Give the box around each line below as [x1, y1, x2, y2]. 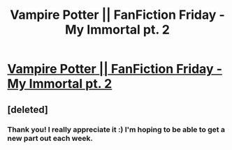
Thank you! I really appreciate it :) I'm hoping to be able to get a [7, 124, 226, 134]
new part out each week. [7, 133, 93, 143]
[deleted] [7, 103, 49, 115]
